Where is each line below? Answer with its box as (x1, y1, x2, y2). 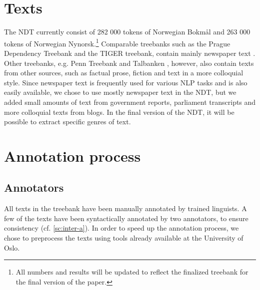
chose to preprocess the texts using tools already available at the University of (4, 233, 243, 243)
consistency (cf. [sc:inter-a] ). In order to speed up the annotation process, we (4, 223, 239, 233)
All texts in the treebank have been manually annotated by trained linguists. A (4, 203, 247, 214)
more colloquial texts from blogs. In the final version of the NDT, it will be (4, 106, 234, 117)
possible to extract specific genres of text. (4, 116, 131, 127)
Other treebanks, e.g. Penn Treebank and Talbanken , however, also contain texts (4, 57, 254, 68)
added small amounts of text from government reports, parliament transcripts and (4, 96, 256, 107)
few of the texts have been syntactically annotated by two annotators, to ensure (4, 213, 248, 223)
